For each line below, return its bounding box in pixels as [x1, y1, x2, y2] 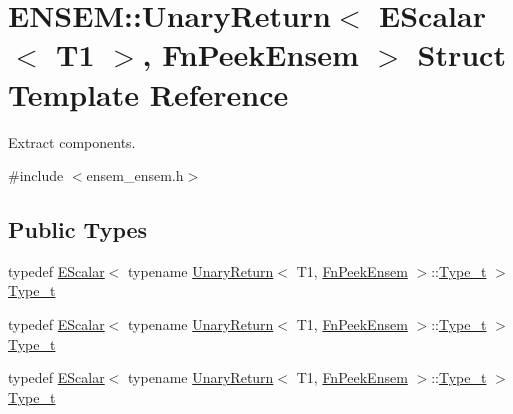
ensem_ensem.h [86, 165, 184, 186]
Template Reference [8, 73, 289, 114]
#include [8, 165, 64, 186]
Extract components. [8, 131, 136, 152]
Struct [417, 34, 506, 75]
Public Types [8, 214, 148, 245]
